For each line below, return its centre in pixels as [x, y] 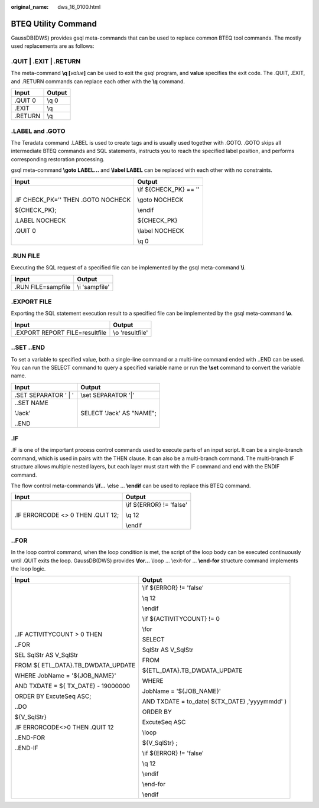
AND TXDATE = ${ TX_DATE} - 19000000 [72, 686]
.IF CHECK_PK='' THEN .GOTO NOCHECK [73, 200]
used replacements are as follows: [53, 46]
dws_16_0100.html [79, 7]
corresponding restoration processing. [58, 159]
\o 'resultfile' [131, 333]
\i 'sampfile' [93, 286]
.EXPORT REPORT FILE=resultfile [60, 333]
